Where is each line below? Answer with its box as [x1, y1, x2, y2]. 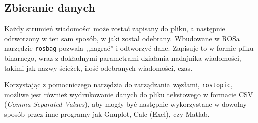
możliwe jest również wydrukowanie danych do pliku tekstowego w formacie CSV [4, 89, 253, 99]
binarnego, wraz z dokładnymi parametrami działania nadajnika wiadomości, [4, 53, 241, 63]
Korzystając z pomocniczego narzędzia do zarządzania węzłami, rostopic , [4, 79, 233, 90]
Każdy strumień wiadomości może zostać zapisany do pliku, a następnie [4, 23, 225, 34]
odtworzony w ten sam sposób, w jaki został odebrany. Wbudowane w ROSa [4, 33, 240, 43]
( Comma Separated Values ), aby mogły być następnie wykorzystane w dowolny [4, 99, 247, 109]
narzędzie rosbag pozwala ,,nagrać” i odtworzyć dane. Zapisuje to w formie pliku [4, 43, 254, 53]
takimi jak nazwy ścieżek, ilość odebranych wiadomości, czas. [4, 62, 193, 73]
